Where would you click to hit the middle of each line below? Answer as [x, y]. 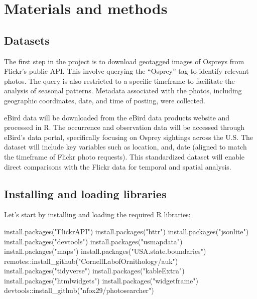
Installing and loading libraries [85, 193]
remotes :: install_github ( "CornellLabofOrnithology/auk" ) [91, 261]
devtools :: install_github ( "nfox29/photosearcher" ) [79, 290]
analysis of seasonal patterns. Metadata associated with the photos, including [123, 91]
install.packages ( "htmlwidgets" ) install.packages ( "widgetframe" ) [101, 280]
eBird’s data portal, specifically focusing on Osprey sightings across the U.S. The [129, 137]
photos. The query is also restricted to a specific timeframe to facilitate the [119, 81]
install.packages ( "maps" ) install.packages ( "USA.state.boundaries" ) [105, 251]
